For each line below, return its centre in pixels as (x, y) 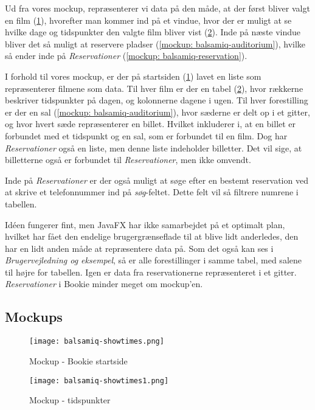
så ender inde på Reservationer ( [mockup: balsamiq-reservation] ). (126, 56)
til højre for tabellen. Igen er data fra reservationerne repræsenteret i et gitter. (151, 272)
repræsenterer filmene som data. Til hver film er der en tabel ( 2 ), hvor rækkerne (154, 88)
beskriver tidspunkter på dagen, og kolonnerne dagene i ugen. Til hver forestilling (157, 100)
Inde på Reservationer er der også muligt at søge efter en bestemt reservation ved (157, 180)
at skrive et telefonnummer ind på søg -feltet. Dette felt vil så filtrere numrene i (152, 192)
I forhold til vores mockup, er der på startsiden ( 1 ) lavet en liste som (133, 76)
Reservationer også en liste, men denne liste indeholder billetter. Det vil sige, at (154, 148)
